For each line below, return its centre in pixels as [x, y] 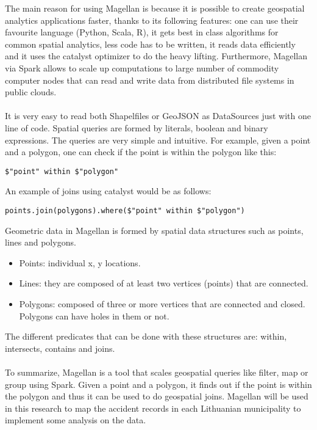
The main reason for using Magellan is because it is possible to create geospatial [155, 8]
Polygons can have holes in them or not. [94, 315]
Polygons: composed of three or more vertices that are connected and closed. [162, 304]
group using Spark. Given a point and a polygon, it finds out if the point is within [158, 384]
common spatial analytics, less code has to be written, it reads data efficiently [150, 44]
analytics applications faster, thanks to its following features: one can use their [152, 20]
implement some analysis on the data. [76, 420]
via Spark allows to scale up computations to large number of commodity [142, 67]
